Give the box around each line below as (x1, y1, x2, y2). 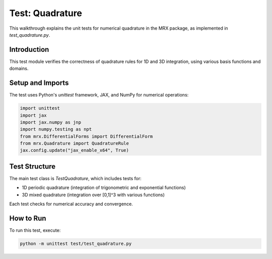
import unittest (20, 106, 60, 111)
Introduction (9, 45, 49, 54)
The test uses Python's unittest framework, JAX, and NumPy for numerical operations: (9, 92, 189, 98)
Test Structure (9, 162, 56, 170)
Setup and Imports (9, 78, 69, 88)
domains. (9, 65, 29, 71)
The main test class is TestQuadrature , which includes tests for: (9, 175, 142, 181)
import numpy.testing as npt (20, 126, 92, 132)
